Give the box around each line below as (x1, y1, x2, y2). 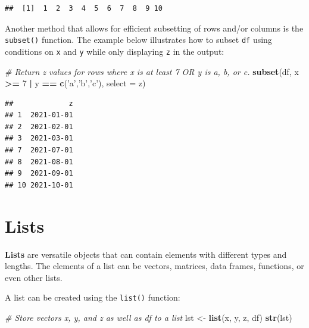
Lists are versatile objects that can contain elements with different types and (5, 248, 287, 260)
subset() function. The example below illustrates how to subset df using (5, 33, 272, 46)
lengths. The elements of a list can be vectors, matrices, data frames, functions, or (5, 260, 304, 272)
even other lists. (5, 271, 63, 283)
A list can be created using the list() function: (5, 291, 180, 304)
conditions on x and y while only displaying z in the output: (5, 45, 224, 57)
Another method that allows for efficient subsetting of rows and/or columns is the (5, 21, 304, 34)
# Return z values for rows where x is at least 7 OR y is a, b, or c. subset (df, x (5, 65, 299, 77)
